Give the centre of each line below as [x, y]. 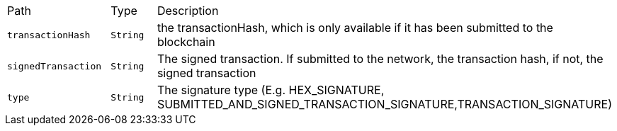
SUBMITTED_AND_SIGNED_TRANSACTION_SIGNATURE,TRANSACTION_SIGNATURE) [384, 104]
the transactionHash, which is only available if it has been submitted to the [355, 28]
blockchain [186, 42]
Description [188, 11]
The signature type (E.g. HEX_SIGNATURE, [271, 90]
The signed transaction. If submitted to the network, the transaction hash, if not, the [380, 59]
